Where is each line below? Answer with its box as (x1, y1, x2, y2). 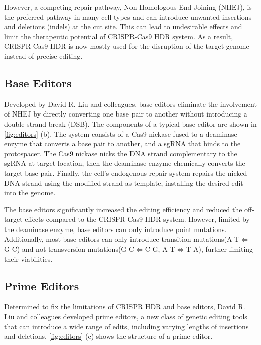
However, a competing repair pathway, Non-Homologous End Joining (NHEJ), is (4, 2, 252, 12)
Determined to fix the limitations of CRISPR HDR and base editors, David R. (4, 301, 245, 312)
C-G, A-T (145, 244, 175, 254)
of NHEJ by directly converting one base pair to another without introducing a (4, 108, 247, 119)
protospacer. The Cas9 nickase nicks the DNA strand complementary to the (4, 148, 237, 158)
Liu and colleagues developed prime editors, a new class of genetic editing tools (4, 311, 247, 322)
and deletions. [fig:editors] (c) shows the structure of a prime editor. (4, 331, 213, 341)
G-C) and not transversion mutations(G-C (4, 244, 135, 254)
